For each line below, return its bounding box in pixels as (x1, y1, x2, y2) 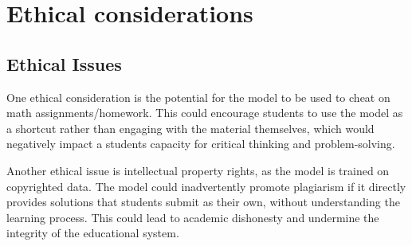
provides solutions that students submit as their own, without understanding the (6, 193, 400, 210)
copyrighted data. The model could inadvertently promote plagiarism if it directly (6, 178, 406, 194)
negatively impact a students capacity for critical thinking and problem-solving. (6, 135, 395, 152)
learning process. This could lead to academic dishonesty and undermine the (6, 209, 379, 225)
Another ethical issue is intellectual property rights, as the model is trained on (6, 162, 390, 178)
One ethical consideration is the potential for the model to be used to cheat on (6, 88, 390, 105)
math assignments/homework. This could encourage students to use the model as (6, 104, 403, 121)
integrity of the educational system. (6, 225, 179, 241)
